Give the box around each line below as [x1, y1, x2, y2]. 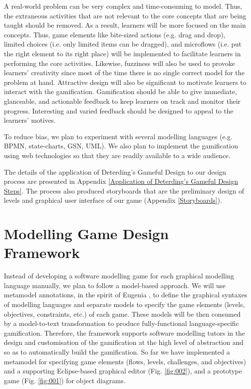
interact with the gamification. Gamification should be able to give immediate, [4, 86, 237, 97]
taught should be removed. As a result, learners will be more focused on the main [4, 20, 246, 30]
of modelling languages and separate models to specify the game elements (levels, [4, 299, 245, 309]
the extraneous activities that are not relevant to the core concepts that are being [4, 10, 247, 20]
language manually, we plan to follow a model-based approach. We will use [4, 280, 226, 290]
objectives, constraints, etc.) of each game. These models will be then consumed [4, 308, 241, 319]
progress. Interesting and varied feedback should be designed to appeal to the [4, 105, 234, 115]
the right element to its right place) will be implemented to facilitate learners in [4, 48, 241, 58]
